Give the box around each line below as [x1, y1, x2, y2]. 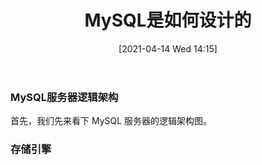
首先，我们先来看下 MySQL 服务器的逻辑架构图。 [10, 115, 213, 127]
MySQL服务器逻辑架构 [10, 90, 119, 104]
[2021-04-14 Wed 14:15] [118, 42, 218, 55]
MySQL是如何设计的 [84, 9, 252, 32]
